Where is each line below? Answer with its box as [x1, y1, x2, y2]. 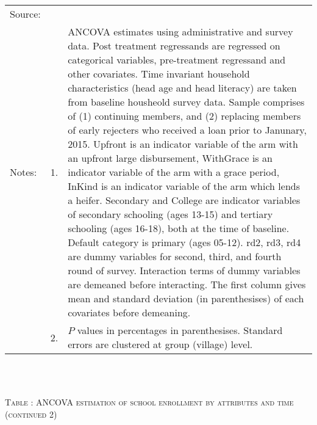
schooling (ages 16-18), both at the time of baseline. [68, 221, 290, 235]
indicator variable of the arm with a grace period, [68, 165, 280, 179]
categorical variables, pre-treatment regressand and [68, 53, 286, 67]
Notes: [10, 165, 37, 179]
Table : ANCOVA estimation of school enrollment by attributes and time [5, 396, 294, 409]
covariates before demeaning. [68, 305, 191, 319]
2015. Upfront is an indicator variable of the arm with [68, 137, 298, 151]
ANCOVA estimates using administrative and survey [68, 24, 293, 38]
